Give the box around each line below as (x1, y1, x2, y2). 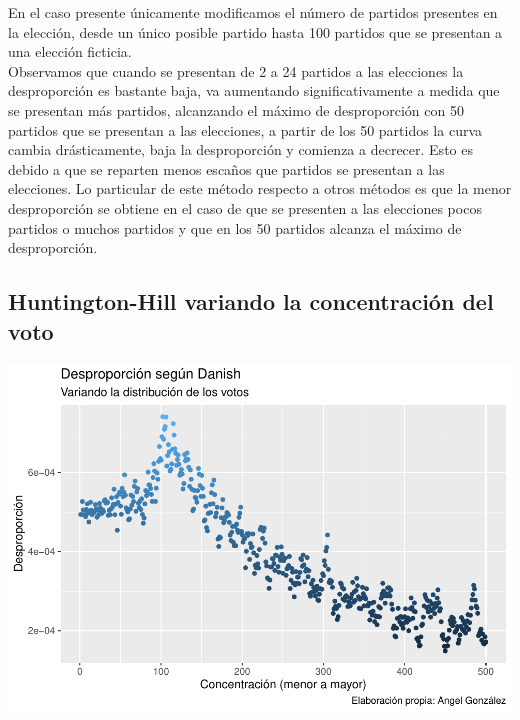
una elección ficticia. (8, 41, 132, 62)
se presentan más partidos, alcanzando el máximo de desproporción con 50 (8, 99, 464, 120)
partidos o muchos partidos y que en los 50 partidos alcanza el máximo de (8, 217, 462, 238)
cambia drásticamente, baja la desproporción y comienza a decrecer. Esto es (8, 139, 473, 160)
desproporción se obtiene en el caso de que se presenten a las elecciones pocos (8, 197, 482, 218)
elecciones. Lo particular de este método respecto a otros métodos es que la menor (8, 178, 512, 199)
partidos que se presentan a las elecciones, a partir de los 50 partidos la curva (8, 119, 483, 140)
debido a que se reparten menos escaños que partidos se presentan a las (8, 158, 445, 179)
